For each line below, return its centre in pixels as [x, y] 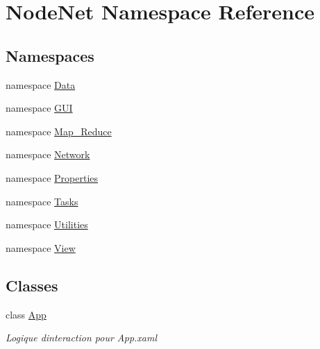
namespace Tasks [42, 201]
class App [26, 314]
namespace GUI [39, 108]
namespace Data [41, 84]
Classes [32, 285]
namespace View [41, 247]
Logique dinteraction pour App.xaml [82, 338]
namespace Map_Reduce [59, 131]
